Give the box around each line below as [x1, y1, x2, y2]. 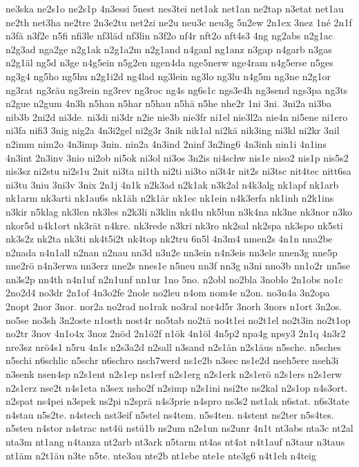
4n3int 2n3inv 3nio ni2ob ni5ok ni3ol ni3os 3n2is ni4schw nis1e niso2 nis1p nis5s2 [6, 150, 349, 164]
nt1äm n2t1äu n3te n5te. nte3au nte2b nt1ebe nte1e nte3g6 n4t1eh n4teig [6, 448, 316, 462]
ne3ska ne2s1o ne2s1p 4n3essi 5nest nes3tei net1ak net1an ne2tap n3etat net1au [6, 1, 344, 15]
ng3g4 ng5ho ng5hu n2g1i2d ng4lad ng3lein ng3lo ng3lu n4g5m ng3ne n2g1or [6, 68, 331, 83]
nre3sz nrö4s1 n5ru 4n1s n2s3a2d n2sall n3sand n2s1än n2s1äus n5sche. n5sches [6, 339, 342, 354]
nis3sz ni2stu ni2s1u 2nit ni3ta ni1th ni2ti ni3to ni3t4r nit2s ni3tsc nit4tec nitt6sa [6, 164, 351, 178]
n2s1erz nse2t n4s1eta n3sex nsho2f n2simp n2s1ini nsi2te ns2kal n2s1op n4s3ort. [6, 380, 348, 394]
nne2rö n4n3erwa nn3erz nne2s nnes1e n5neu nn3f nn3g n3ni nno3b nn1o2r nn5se [6, 258, 350, 273]
